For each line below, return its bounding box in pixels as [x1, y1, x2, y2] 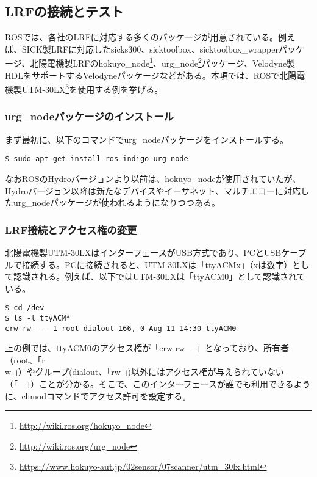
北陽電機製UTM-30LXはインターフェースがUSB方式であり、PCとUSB [5, 246, 282, 258]
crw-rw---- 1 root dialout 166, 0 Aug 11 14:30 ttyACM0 [5, 324, 237, 333]
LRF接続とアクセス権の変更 [5, 222, 137, 237]
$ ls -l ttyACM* [5, 313, 71, 322]
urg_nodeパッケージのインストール [5, 109, 174, 124]
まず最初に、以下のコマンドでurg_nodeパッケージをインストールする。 [5, 133, 288, 145]
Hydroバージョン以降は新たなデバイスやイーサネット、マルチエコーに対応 [5, 184, 301, 197]
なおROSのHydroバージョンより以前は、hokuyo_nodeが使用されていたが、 [5, 172, 301, 184]
